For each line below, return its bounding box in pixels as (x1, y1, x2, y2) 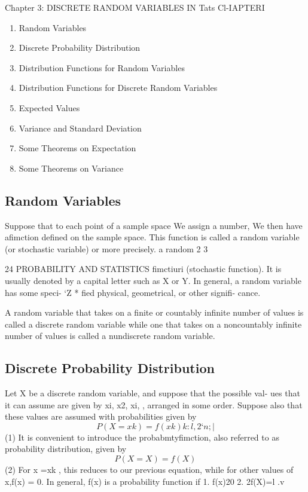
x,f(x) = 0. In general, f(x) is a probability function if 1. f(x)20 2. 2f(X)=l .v (5, 475, 285, 487)
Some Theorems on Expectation (19, 142, 136, 154)
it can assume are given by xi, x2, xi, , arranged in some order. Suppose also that (5, 398, 303, 411)
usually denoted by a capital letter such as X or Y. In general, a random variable (5, 274, 301, 286)
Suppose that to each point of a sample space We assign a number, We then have (5, 219, 303, 231)
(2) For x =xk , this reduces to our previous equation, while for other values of (5, 463, 294, 476)
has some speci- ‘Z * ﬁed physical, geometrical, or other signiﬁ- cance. (5, 286, 261, 298)
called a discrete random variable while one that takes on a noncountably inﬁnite (5, 317, 302, 330)
